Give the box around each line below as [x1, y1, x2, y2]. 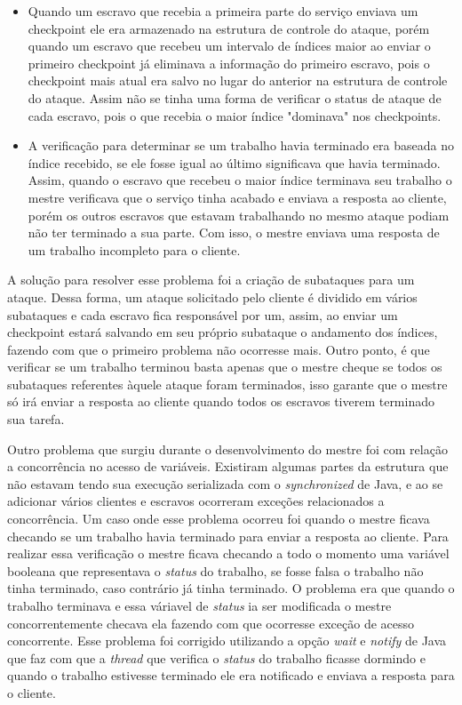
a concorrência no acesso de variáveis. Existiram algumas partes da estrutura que [7, 457, 449, 476]
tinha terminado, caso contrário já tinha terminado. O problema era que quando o [7, 579, 455, 597]
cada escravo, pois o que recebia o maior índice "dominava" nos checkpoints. [28, 106, 442, 124]
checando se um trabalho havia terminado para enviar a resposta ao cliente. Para [7, 526, 449, 545]
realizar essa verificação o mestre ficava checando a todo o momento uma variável [7, 544, 450, 563]
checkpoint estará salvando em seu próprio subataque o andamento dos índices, [7, 323, 438, 341]
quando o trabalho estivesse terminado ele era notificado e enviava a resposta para [7, 666, 455, 685]
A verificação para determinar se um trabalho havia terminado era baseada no [28, 136, 454, 155]
